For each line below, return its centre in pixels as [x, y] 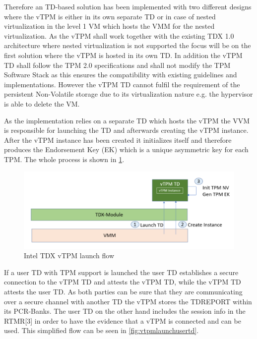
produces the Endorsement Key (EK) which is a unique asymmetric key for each [126, 149]
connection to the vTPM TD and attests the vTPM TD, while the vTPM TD [123, 282]
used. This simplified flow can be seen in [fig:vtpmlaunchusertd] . [101, 330]
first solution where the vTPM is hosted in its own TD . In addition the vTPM [123, 55]
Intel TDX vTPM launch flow [69, 255]
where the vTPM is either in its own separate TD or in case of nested [110, 16]
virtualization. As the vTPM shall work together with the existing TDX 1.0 [119, 35]
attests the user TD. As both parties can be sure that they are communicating [123, 291]
